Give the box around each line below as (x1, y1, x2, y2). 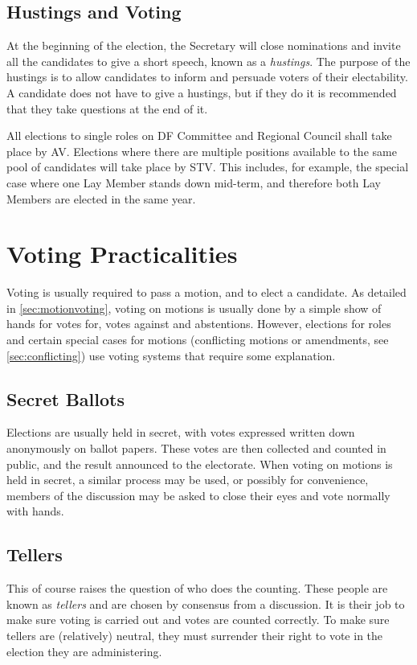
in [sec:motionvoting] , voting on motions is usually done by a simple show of (6, 299, 382, 316)
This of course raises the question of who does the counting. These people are (6, 580, 388, 597)
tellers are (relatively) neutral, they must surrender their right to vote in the (6, 626, 383, 643)
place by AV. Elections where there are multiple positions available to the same (6, 142, 397, 159)
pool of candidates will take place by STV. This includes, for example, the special (6, 158, 409, 175)
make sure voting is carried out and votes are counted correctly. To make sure (6, 611, 390, 628)
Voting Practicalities (6, 237, 238, 270)
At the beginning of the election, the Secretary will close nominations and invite (6, 37, 401, 54)
